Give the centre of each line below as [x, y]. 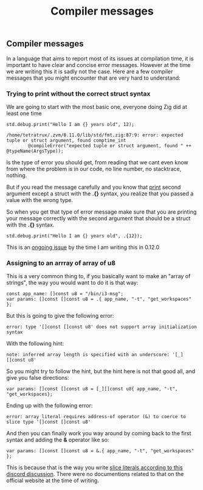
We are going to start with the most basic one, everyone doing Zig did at [97, 107]
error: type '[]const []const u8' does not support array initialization [102, 327]
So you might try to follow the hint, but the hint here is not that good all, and [101, 371]
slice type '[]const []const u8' [49, 422]
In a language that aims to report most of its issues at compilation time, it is [100, 58]
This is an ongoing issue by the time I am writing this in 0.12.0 [83, 247]
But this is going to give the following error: [60, 316]
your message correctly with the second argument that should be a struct [98, 218]
